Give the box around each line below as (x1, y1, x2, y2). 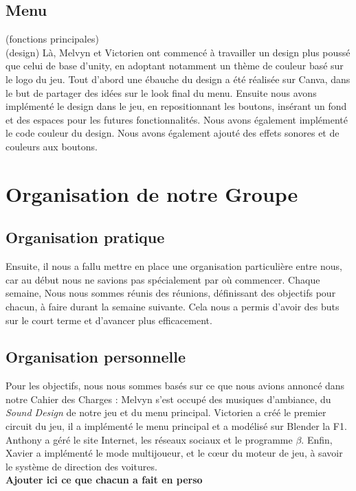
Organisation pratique (5, 227, 165, 248)
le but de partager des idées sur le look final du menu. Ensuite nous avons (5, 85, 317, 100)
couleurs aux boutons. (5, 139, 98, 153)
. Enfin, (301, 432, 333, 446)
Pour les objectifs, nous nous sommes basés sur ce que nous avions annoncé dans (5, 378, 345, 393)
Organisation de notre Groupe (5, 179, 298, 207)
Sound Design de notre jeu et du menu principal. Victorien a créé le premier (5, 405, 326, 420)
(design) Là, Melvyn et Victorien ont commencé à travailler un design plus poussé (5, 45, 351, 59)
